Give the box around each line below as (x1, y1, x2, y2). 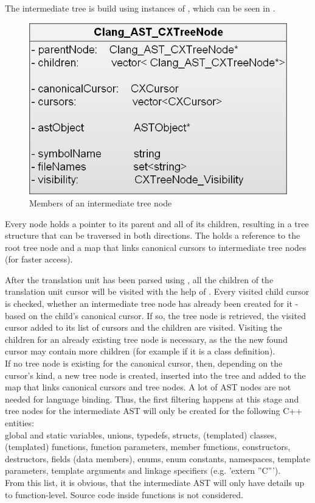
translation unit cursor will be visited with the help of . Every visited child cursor (5, 285, 310, 298)
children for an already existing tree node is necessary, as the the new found (5, 332, 288, 345)
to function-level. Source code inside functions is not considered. (5, 488, 244, 501)
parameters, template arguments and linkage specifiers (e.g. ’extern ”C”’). (5, 464, 281, 477)
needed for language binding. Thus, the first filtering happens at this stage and (5, 392, 299, 405)
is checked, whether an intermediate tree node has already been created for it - (5, 297, 299, 310)
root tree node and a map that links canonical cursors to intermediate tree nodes (5, 241, 306, 253)
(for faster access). (5, 253, 73, 266)
